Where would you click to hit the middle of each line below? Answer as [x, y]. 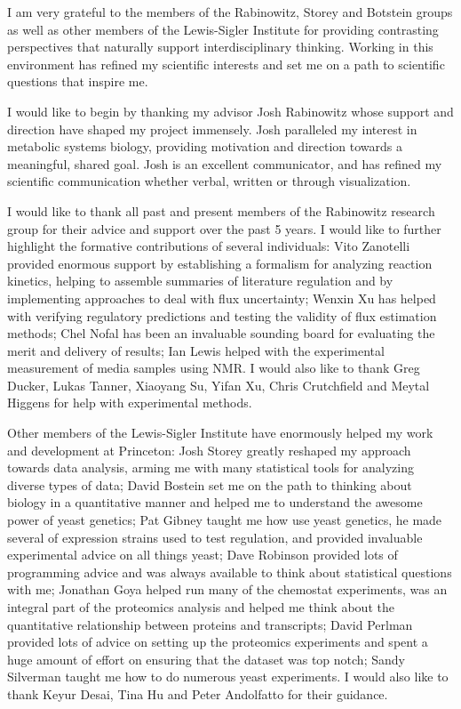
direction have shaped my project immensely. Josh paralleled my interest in [212, 129]
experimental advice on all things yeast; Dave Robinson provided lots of [203, 555]
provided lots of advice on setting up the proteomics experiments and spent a [218, 642]
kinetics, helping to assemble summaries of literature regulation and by [200, 281]
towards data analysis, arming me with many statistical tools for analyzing [211, 467]
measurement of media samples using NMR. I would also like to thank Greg [214, 368]
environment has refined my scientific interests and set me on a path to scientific [226, 64]
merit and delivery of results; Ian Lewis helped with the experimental [196, 350]
